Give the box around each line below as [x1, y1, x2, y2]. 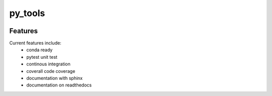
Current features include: [9, 40, 61, 46]
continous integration [26, 61, 71, 67]
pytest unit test [26, 54, 57, 60]
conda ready [26, 47, 53, 53]
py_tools [9, 8, 45, 19]
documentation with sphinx [26, 75, 83, 81]
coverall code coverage [26, 68, 76, 74]
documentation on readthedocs [26, 82, 92, 88]
